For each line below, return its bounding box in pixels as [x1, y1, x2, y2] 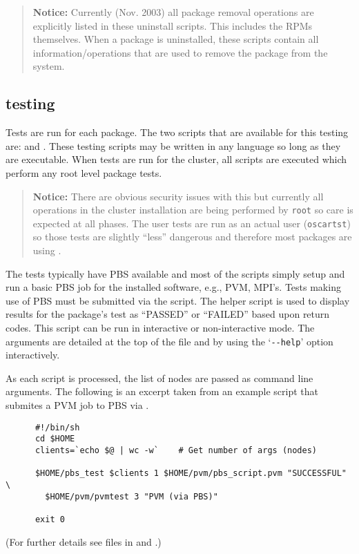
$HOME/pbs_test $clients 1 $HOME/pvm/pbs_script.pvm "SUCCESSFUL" [35, 468, 347, 479]
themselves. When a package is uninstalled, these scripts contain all [32, 32, 319, 46]
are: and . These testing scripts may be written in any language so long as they [6, 138, 341, 153]
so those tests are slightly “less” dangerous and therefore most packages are [32, 229, 352, 244]
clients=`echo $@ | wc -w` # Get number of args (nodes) [35, 445, 318, 455]
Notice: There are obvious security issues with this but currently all [32, 189, 324, 203]
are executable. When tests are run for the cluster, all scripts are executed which [6, 152, 347, 166]
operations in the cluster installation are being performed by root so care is [32, 202, 353, 217]
